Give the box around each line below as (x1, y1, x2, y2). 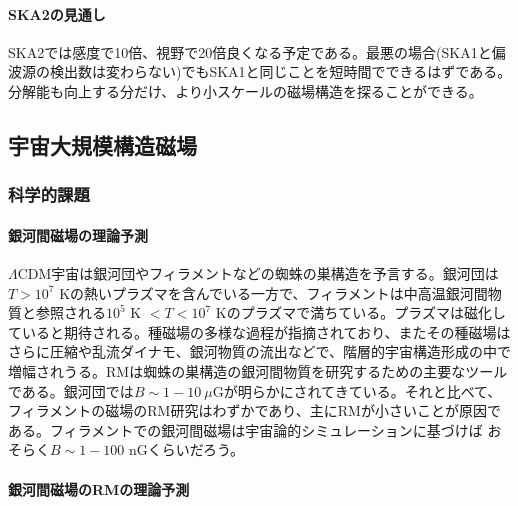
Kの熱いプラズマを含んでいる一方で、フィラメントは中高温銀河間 (59, 282, 488, 303)
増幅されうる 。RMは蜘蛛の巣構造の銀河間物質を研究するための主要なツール (8, 360, 508, 381)
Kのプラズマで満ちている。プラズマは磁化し (215, 302, 507, 323)
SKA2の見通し (8, 3, 106, 24)
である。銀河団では (8, 380, 134, 401)
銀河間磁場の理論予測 (8, 224, 148, 245)
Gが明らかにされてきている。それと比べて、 (212, 380, 502, 401)
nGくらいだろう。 (129, 439, 245, 460)
